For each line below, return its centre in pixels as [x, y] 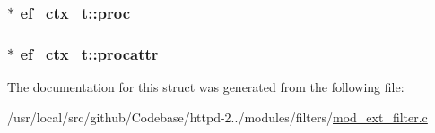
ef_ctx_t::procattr [89, 53]
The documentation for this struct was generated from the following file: [206, 87]
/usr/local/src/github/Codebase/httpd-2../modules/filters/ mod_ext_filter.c [217, 116]
